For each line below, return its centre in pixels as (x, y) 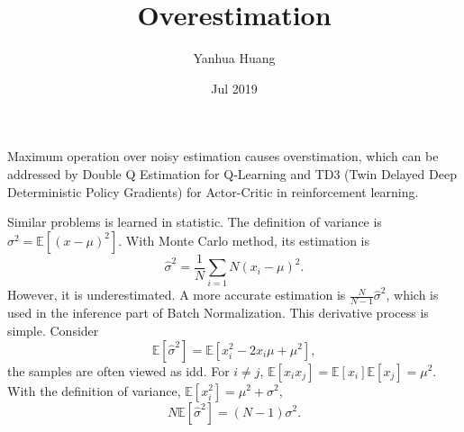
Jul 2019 (234, 88)
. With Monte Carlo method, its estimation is (244, 240)
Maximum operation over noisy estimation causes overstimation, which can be (223, 156)
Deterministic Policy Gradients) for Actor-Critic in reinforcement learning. (213, 191)
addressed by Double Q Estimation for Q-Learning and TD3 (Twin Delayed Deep (232, 173)
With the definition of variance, (94, 390)
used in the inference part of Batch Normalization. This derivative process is (218, 313)
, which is (412, 295)
